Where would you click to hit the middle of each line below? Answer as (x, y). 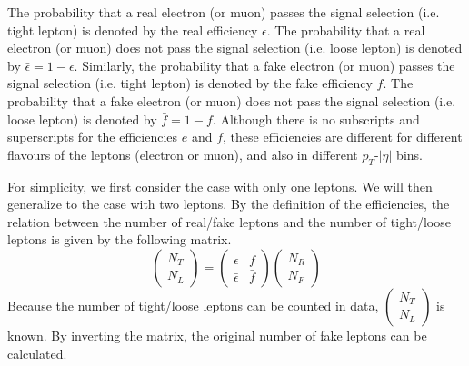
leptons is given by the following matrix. (120, 239)
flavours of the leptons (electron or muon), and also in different (183, 154)
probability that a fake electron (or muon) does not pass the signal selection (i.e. (232, 100)
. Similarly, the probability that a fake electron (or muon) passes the (264, 65)
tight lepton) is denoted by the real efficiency (133, 30)
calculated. (37, 353)
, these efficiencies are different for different (343, 137)
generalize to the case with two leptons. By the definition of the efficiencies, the (229, 204)
